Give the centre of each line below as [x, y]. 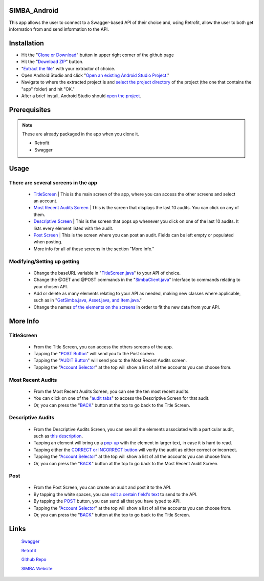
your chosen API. [51, 286]
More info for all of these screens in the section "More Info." [94, 249]
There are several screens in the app [53, 182]
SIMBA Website [37, 568]
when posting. [48, 242]
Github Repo [34, 559]
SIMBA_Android [34, 11]
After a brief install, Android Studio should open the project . [81, 96]
